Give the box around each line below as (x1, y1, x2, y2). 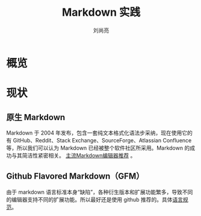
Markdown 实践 (61, 5, 141, 19)
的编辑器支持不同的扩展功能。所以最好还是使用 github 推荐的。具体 (6, 195, 173, 203)
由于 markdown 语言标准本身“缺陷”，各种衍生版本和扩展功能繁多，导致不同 (6, 188, 193, 195)
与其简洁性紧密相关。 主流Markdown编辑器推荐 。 (11, 151, 136, 159)
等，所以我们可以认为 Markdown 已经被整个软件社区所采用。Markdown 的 (6, 144, 190, 151)
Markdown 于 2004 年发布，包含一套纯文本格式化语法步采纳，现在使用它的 (6, 129, 193, 136)
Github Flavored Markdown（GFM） (6, 171, 144, 182)
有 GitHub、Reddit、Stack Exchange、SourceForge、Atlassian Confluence (6, 136, 192, 144)
